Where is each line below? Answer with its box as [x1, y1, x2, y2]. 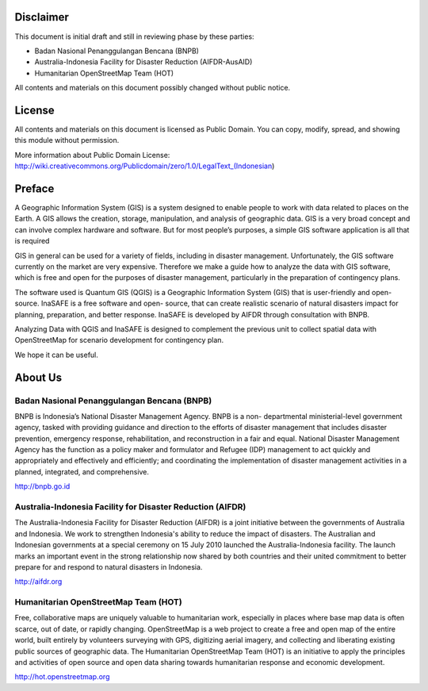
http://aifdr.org [14, 577, 63, 586]
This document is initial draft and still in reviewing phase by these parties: [14, 32, 254, 41]
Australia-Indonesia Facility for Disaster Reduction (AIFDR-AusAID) [34, 57, 253, 67]
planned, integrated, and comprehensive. [14, 466, 150, 476]
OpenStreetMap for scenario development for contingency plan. [14, 336, 224, 345]
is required [14, 236, 50, 246]
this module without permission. [14, 136, 120, 145]
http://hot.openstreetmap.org [14, 672, 110, 681]
